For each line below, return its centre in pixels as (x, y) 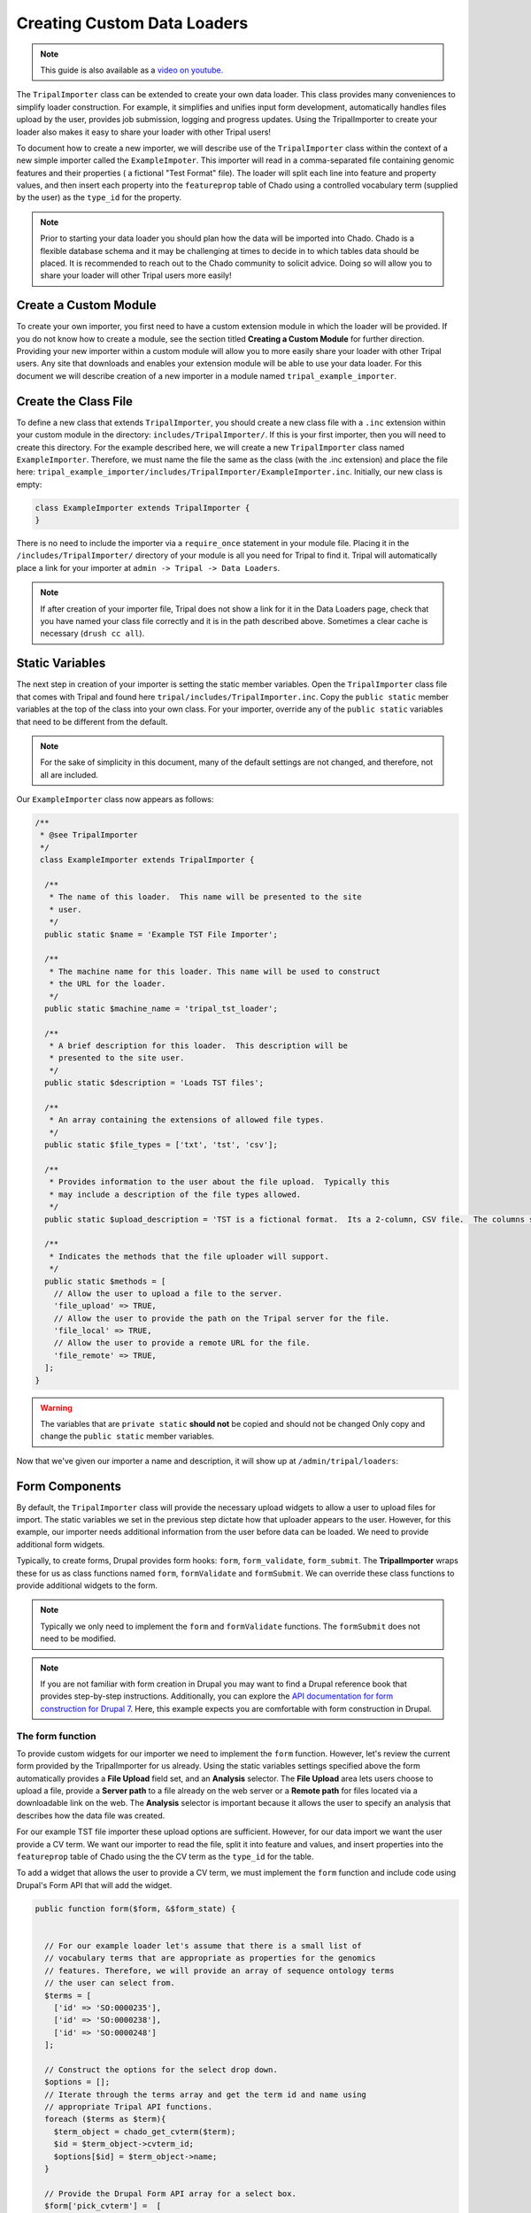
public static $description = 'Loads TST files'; (154, 1083)
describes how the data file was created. (91, 1816)
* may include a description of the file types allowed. (175, 1194)
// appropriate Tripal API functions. (128, 2107)
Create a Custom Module (86, 305)
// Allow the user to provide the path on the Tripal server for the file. (222, 1318)
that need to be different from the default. (92, 721)
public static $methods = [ (105, 1281)
